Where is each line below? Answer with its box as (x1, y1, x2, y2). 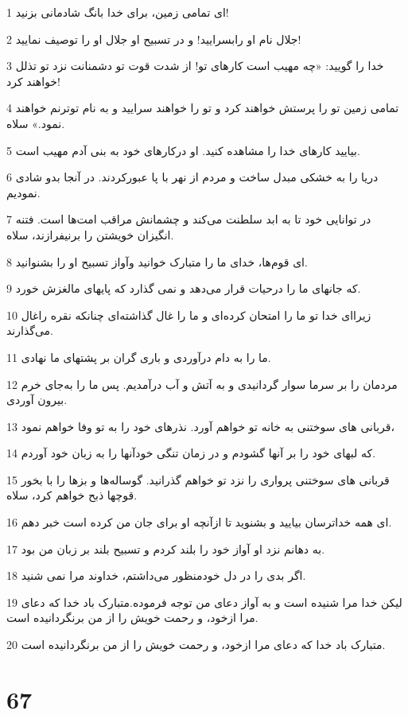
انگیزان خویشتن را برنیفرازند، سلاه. (6, 226, 174, 243)
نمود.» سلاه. (6, 115, 65, 131)
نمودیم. (6, 184, 41, 200)
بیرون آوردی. (6, 391, 68, 408)
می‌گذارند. (6, 322, 53, 339)
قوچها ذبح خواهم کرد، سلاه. (6, 487, 138, 503)
